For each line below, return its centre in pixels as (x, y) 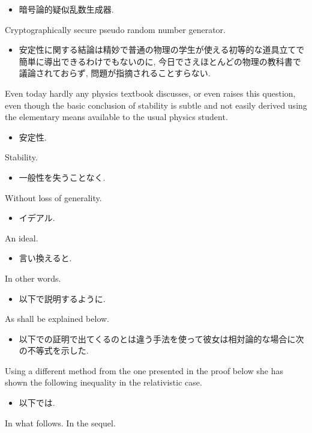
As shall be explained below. (57, 319)
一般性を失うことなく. (62, 177)
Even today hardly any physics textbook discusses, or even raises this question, (150, 93)
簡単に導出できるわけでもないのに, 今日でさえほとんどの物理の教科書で (160, 61)
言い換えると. (45, 258)
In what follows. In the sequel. (60, 422)
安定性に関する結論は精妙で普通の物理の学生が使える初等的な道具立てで (162, 50)
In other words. (33, 278)
